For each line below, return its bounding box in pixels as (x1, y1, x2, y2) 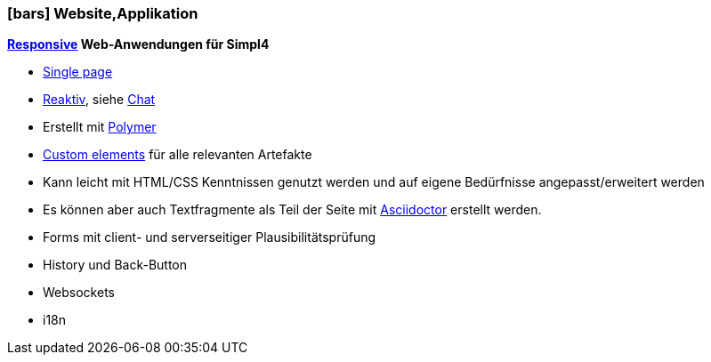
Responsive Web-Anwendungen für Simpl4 (7, 36, 270, 52)
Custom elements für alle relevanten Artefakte (43, 147, 312, 163)
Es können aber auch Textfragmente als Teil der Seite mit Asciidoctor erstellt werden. (43, 202, 542, 218)
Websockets (43, 285, 115, 301)
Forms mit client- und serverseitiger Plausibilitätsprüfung (43, 229, 376, 245)
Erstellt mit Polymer (43, 119, 157, 135)
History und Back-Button (43, 257, 188, 273)
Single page (43, 64, 113, 80)
